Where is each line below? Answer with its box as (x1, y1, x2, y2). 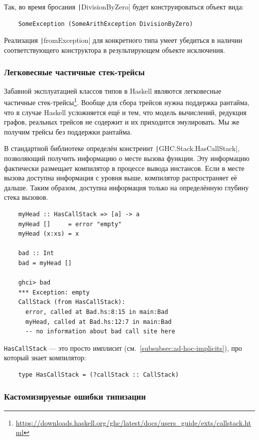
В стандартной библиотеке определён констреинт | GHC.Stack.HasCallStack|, (4, 143, 240, 153)
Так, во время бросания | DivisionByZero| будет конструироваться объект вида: (4, 1, 244, 11)
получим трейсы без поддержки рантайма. (4, 126, 132, 137)
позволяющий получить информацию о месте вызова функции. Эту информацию (4, 153, 250, 163)
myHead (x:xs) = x (18, 230, 79, 238)
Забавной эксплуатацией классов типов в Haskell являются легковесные (4, 85, 222, 96)
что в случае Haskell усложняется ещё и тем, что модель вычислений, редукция (4, 107, 247, 117)
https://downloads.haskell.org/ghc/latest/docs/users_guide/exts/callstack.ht (15, 417, 251, 428)
